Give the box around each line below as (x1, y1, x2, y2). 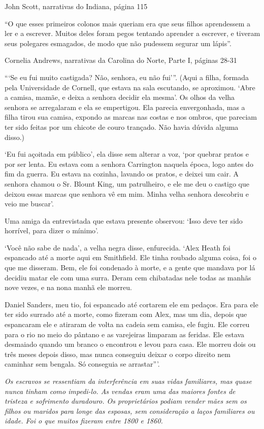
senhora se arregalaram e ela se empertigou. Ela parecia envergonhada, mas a (5, 101, 245, 112)
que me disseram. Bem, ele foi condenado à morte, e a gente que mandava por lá (5, 262, 255, 273)
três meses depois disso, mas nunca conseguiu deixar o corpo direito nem (5, 348, 230, 359)
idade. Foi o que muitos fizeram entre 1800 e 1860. (5, 415, 163, 426)
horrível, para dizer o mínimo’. (5, 225, 98, 236)
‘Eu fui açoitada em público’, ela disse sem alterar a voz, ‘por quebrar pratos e (5, 149, 249, 159)
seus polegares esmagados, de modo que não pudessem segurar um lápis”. (5, 38, 232, 48)
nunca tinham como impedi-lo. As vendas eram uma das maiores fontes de (5, 385, 236, 396)
